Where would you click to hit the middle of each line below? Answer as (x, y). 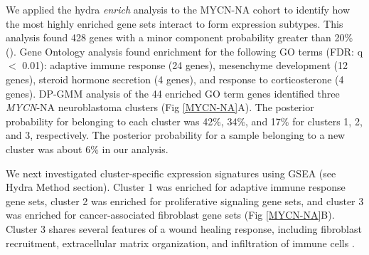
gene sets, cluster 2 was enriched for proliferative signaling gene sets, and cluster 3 (185, 201)
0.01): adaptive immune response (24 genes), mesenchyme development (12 (185, 65)
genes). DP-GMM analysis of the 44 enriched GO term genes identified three (173, 93)
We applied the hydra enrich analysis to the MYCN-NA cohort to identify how (178, 9)
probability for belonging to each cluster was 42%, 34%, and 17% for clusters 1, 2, (184, 121)
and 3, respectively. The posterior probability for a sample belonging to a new (176, 135)
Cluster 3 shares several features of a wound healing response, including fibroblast (184, 228)
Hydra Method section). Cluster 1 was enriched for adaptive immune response (176, 187)
